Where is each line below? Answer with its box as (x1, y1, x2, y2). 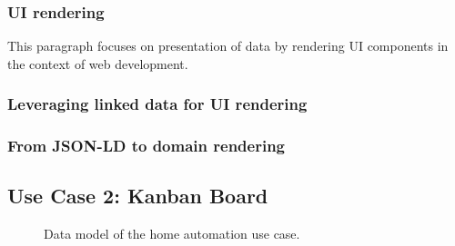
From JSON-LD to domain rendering (7, 134, 286, 157)
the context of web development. (7, 54, 188, 73)
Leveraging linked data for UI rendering (7, 93, 308, 115)
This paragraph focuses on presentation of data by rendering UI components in (7, 36, 449, 55)
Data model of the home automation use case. (44, 224, 300, 243)
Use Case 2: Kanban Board (7, 182, 268, 210)
